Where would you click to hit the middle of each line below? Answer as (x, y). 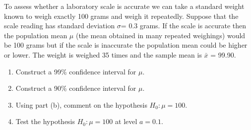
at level (126, 121)
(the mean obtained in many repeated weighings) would (160, 35)
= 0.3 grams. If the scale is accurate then (184, 26)
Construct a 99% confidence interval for (76, 71)
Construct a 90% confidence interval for (76, 88)
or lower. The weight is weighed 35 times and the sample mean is (103, 54)
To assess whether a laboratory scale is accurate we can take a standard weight (124, 6)
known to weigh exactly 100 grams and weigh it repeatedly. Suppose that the (121, 16)
